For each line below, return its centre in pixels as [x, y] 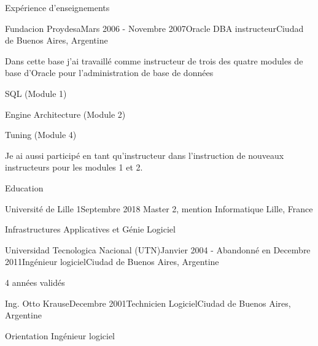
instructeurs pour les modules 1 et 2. [74, 167]
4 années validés [35, 282]
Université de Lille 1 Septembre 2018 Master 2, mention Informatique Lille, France [159, 208]
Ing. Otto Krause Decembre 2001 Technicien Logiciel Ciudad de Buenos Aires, [148, 303]
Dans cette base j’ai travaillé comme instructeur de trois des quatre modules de [154, 60]
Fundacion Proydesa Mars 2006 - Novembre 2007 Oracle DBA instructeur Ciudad [154, 28]
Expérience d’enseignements [57, 7]
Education [24, 187]
